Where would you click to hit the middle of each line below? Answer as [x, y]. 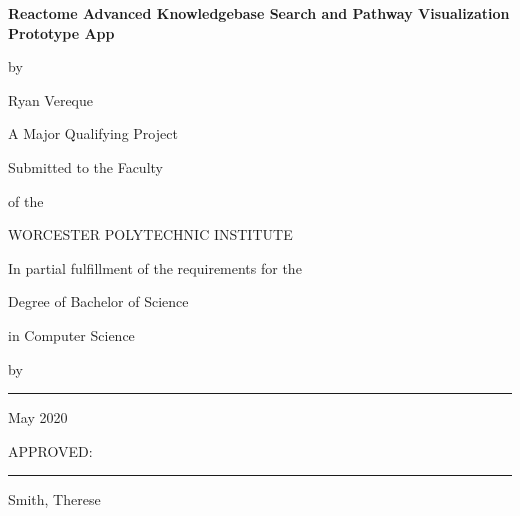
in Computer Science [71, 334]
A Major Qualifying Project [93, 133]
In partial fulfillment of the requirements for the [155, 267]
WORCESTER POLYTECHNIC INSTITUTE [150, 234]
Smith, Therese [54, 499]
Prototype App [61, 32]
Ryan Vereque [51, 99]
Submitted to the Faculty [85, 166]
